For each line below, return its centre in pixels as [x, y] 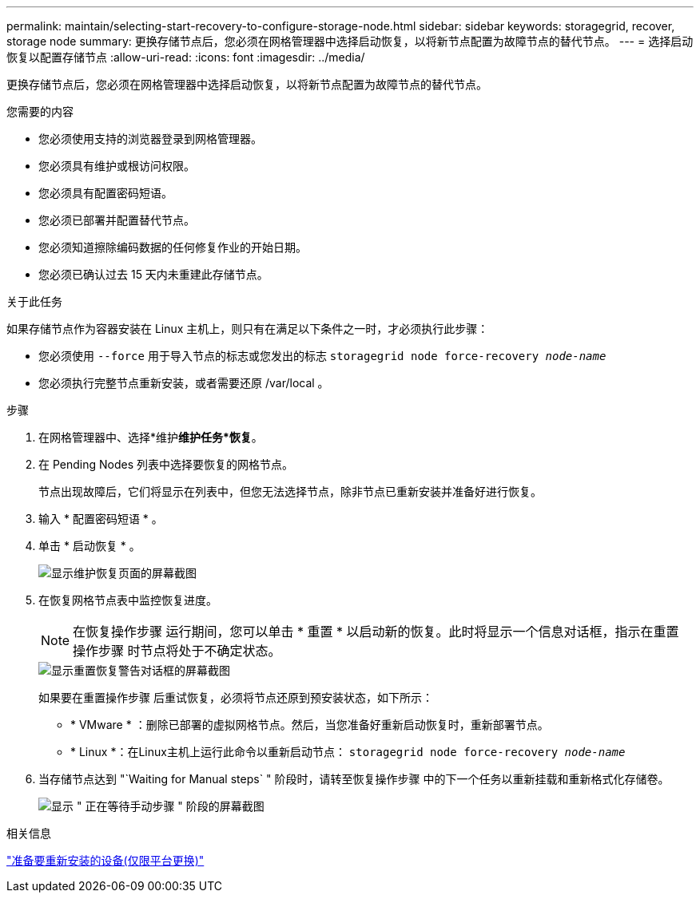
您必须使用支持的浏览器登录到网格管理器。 [150, 139]
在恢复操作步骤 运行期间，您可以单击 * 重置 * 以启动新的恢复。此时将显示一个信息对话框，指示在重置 [376, 632]
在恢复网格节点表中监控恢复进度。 [128, 600]
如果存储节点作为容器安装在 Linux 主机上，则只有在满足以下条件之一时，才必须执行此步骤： [248, 329]
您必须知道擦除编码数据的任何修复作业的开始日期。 [173, 247]
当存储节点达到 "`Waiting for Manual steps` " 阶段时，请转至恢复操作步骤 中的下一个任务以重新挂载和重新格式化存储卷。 [354, 779]
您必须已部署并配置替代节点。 [117, 220]
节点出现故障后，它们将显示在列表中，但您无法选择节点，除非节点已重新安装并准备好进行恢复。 [290, 491]
